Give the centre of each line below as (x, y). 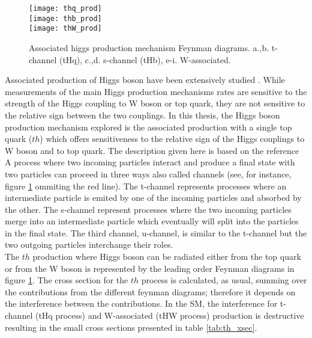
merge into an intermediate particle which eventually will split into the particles (152, 221)
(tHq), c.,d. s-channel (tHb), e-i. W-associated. (145, 59)
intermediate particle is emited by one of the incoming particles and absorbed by (153, 198)
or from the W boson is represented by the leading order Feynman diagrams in (150, 268)
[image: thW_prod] (65, 29)
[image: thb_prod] (65, 18)
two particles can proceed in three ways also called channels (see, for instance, (148, 174)
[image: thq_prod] (65, 8)
